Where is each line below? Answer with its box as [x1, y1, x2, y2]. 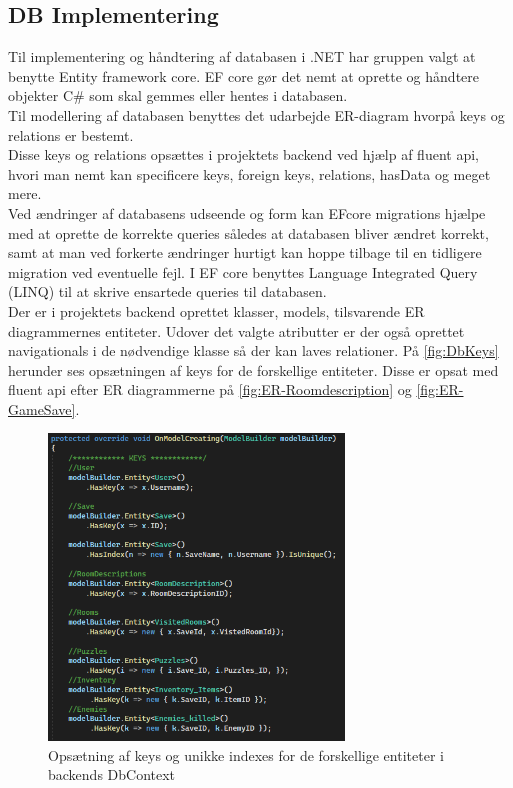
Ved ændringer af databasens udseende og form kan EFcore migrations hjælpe [8, 202, 486, 223]
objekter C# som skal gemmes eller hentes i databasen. [8, 85, 348, 106]
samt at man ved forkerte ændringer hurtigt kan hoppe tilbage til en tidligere [8, 242, 482, 263]
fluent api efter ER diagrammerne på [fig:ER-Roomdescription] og [8, 379, 412, 400]
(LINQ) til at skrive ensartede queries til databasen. [8, 281, 327, 302]
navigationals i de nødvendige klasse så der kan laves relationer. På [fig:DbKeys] [8, 340, 499, 361]
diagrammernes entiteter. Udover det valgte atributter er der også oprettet [8, 320, 465, 341]
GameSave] [8, 398, 76, 419]
